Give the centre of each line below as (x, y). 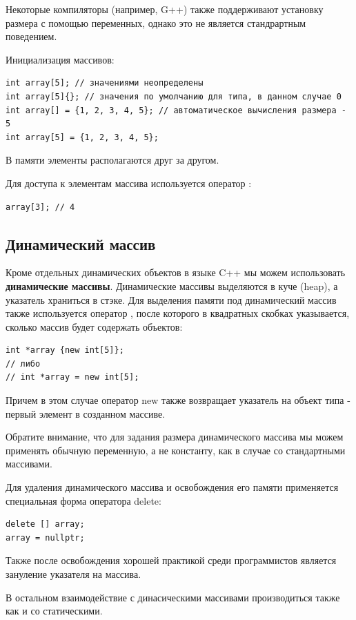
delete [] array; (45, 524)
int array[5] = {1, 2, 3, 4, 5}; (82, 137)
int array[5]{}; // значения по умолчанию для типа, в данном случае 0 (174, 96)
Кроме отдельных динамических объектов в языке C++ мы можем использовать (176, 272)
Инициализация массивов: (60, 59)
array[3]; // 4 (40, 207)
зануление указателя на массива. (73, 574)
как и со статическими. (54, 611)
